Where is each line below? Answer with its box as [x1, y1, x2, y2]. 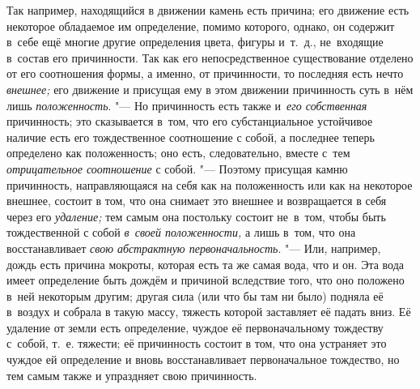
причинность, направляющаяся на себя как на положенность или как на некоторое [6, 176, 413, 193]
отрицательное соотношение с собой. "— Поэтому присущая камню [6, 160, 348, 177]
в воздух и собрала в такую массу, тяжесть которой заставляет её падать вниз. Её [6, 303, 411, 320]
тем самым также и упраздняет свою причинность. [6, 366, 257, 383]
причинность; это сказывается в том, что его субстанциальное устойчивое [6, 113, 373, 130]
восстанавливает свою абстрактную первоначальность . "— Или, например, [6, 239, 381, 256]
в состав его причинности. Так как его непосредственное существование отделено [6, 49, 414, 66]
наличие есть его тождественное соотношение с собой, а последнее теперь [6, 128, 375, 145]
